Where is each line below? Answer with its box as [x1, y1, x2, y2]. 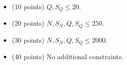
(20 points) [12, 18, 44, 28]
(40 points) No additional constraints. [12, 51, 124, 62]
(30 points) [12, 34, 44, 45]
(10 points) [12, 1, 44, 11]
